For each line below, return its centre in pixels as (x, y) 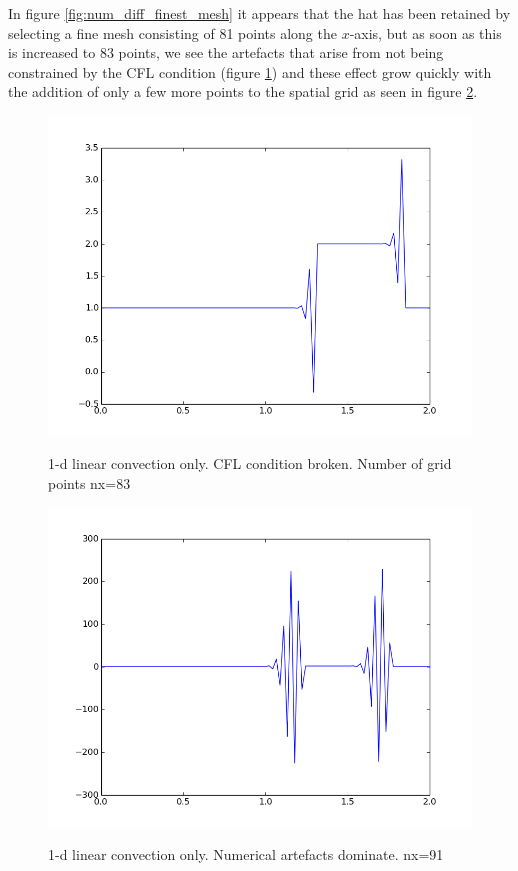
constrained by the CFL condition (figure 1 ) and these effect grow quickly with (250, 71)
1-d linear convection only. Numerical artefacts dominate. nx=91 (246, 854)
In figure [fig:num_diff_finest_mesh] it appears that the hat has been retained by (259, 13)
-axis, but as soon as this (425, 32)
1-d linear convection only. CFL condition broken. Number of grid (250, 463)
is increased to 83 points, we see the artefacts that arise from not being (226, 52)
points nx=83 (89, 482)
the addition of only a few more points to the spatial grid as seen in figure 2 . (243, 91)
